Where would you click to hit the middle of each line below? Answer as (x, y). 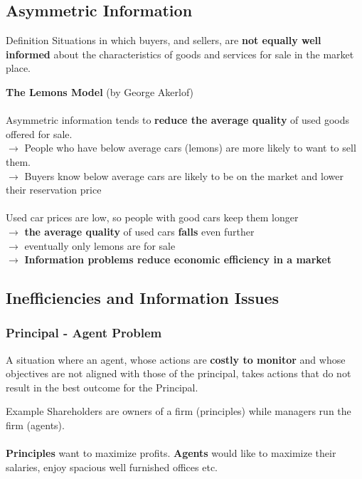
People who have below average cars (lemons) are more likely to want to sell (190, 148)
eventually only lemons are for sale (100, 245)
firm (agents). (35, 425)
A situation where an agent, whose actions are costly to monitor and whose (176, 359)
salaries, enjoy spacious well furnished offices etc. (112, 467)
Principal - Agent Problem (84, 333)
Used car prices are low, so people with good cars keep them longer (152, 217)
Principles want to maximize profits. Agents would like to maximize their (171, 453)
